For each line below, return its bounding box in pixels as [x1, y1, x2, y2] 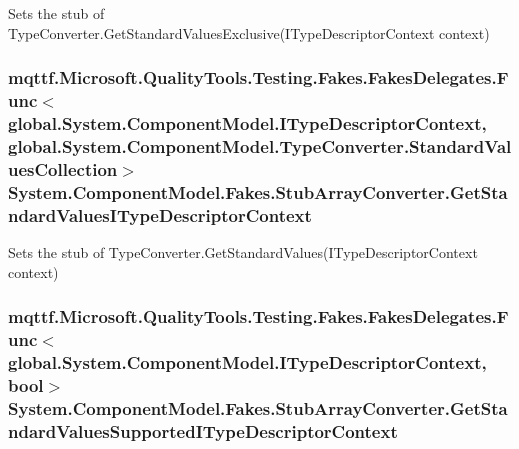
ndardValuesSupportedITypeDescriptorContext [8, 418, 398, 443]
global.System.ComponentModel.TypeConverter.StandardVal [8, 133, 512, 158]
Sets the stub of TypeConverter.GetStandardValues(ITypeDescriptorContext [8, 241, 478, 262]
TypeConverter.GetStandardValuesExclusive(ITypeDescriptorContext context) [8, 22, 490, 43]
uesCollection [8, 156, 118, 181]
